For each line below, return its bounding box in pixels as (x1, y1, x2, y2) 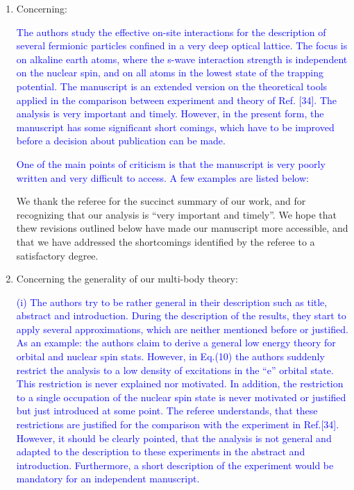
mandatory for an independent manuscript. (16, 471, 200, 486)
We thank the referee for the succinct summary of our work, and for (16, 194, 306, 208)
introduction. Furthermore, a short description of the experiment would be (16, 457, 334, 472)
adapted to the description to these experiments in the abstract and (16, 444, 305, 459)
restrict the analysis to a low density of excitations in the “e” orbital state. (16, 362, 334, 377)
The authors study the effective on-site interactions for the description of (16, 24, 326, 39)
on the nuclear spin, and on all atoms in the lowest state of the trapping (16, 65, 323, 80)
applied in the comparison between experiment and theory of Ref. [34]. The (16, 92, 337, 107)
